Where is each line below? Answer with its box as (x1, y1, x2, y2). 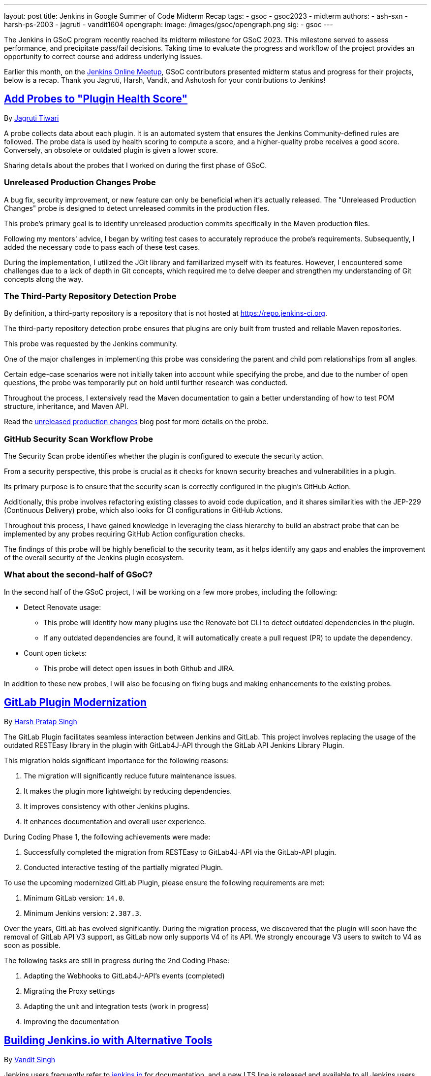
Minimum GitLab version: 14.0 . (24, 893, 125, 902)
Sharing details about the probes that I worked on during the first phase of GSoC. (4, 161, 267, 169)
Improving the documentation (24, 1017, 119, 1026)
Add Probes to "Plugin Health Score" (4, 93, 188, 105)
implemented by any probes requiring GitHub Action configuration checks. (4, 530, 245, 538)
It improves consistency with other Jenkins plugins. (24, 802, 190, 810)
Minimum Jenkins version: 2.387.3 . (24, 908, 142, 917)
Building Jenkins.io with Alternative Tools (4, 1034, 213, 1047)
